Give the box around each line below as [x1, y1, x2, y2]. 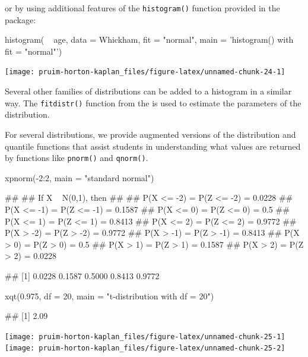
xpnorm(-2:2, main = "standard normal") [5, 171, 154, 184]
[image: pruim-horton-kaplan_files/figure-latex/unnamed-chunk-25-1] [5, 332, 285, 341]
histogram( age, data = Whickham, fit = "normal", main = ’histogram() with [5, 33, 294, 46]
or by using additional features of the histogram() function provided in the [5, 2, 280, 14]
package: [5, 13, 36, 26]
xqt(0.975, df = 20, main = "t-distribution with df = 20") [5, 289, 214, 302]
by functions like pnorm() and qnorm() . [5, 151, 148, 164]
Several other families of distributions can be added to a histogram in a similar [5, 85, 292, 97]
